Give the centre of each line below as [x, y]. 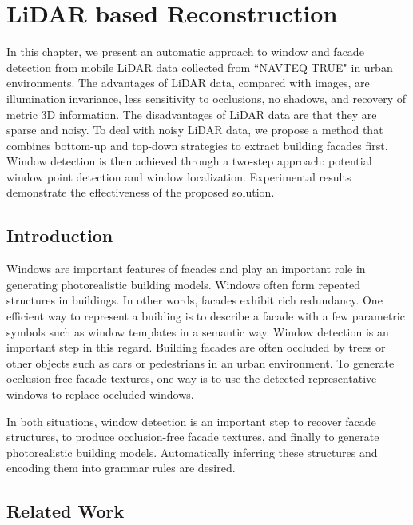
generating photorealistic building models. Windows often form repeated [183, 284]
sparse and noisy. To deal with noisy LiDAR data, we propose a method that [195, 130]
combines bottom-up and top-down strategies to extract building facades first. [197, 145]
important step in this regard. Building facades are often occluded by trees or [196, 347]
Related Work [66, 511]
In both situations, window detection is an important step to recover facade [191, 421]
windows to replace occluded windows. [100, 394]
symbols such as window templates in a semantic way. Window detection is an [198, 331]
